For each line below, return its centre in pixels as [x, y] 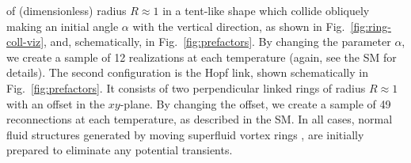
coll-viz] [25, 42]
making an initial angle [63, 26]
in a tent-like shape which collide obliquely [266, 10]
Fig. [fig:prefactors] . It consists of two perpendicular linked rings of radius [186, 87]
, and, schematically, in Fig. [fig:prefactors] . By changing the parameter [217, 42]
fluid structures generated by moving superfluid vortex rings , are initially [185, 134]
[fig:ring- [371, 26]
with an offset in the [56, 103]
